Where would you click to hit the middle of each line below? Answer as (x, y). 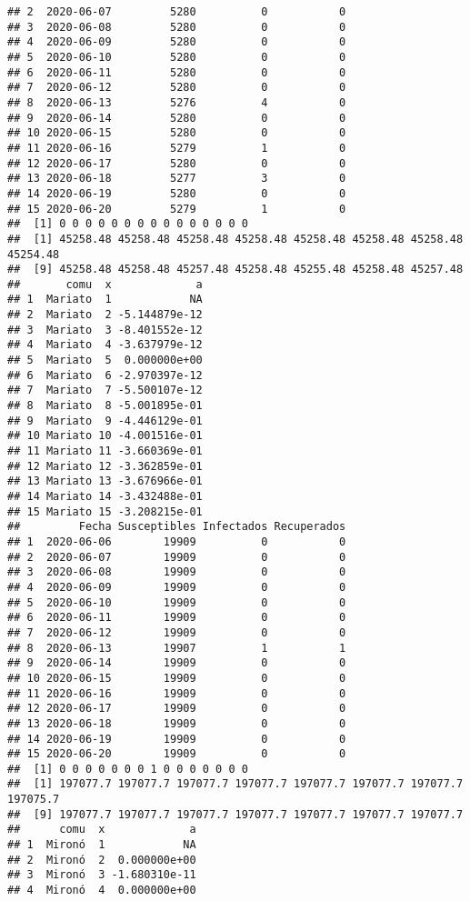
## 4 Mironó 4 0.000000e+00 (102, 891)
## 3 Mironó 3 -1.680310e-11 (102, 875)
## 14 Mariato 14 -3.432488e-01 (105, 496)
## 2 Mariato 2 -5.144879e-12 (105, 315)
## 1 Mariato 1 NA (105, 300)
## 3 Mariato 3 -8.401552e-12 (105, 330)
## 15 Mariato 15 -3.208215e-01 (105, 511)
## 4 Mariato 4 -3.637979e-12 (105, 345)
